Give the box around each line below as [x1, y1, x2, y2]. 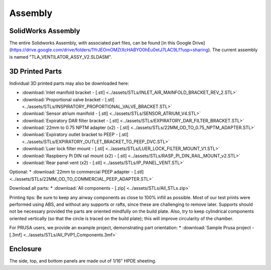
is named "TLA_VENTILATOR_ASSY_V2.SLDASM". [9, 54, 112, 60]
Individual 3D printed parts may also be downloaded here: [9, 80, 129, 86]
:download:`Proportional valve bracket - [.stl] [22, 96, 115, 102]
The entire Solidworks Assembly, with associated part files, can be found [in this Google [9, 40, 192, 46]
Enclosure [9, 245, 42, 253]
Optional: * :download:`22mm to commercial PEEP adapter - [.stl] [9, 169, 144, 175]
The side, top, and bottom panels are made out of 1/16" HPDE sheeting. [9, 258, 157, 264]
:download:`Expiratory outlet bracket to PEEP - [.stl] [22, 131, 129, 138]
